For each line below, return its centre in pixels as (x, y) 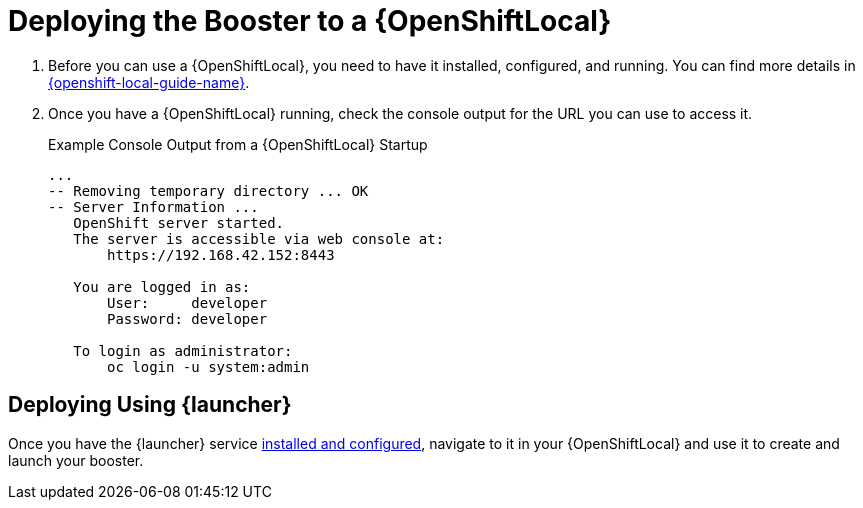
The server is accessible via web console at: (259, 238)
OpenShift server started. (179, 222)
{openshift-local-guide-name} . (149, 82)
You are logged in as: (162, 286)
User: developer (187, 302)
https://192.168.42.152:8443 (221, 254)
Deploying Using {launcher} (150, 405)
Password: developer (187, 318)
